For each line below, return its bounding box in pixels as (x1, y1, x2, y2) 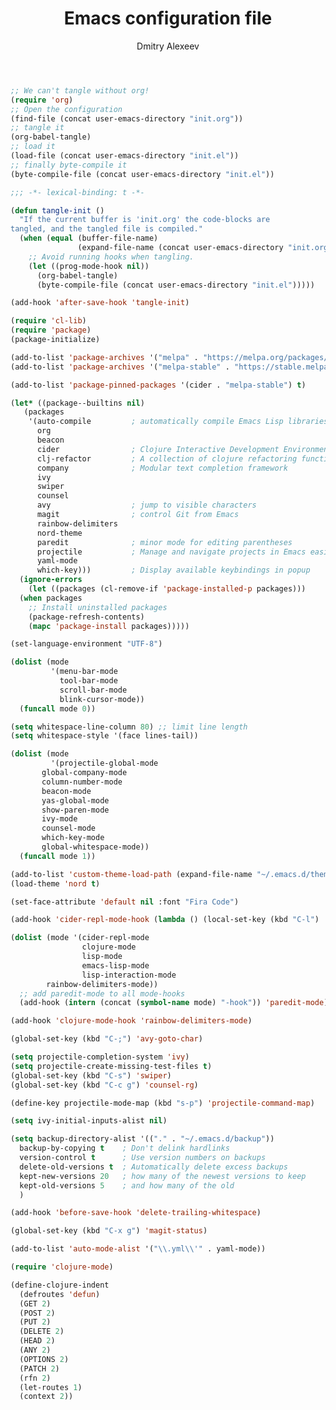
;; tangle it (10, 123, 65, 133)
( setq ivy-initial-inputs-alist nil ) (10, 1116, 168, 1126)
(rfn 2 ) (19, 1373, 52, 1383)
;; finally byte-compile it (10, 160, 128, 170)
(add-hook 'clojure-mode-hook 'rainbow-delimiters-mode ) (10, 1016, 253, 1026)
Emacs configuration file (63, 7, 273, 30)
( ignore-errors (19, 575, 83, 585)
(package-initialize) (10, 335, 101, 345)
